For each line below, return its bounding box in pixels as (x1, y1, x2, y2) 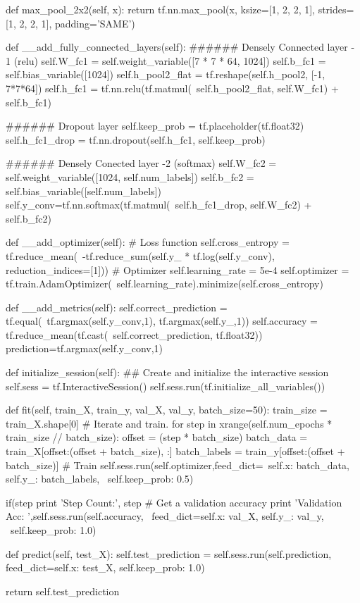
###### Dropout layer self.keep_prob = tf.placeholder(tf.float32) (6, 118, 304, 133)
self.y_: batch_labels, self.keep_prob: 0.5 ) (6, 471, 194, 486)
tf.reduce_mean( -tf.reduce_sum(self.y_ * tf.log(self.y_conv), (6, 248, 275, 263)
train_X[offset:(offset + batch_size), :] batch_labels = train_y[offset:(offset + (6, 444, 345, 459)
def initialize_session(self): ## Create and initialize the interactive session (6, 365, 329, 380)
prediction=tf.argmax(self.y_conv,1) (6, 341, 163, 356)
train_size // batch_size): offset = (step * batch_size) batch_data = (6, 430, 308, 445)
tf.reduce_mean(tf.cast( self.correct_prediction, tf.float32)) (6, 327, 263, 342)
